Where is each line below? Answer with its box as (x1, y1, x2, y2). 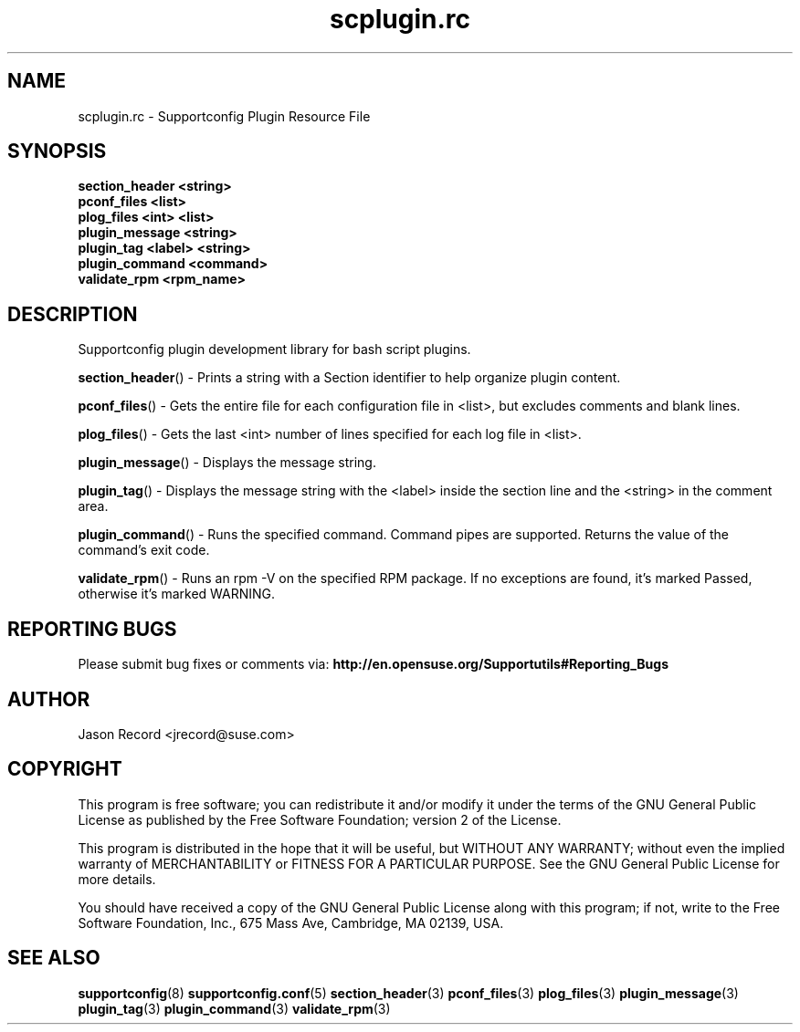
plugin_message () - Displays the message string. (78, 454, 376, 471)
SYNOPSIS (7, 140, 107, 163)
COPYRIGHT (7, 757, 122, 781)
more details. (78, 870, 156, 887)
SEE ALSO (7, 946, 100, 970)
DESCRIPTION (7, 302, 138, 326)
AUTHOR (7, 687, 90, 711)
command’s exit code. (78, 542, 210, 558)
